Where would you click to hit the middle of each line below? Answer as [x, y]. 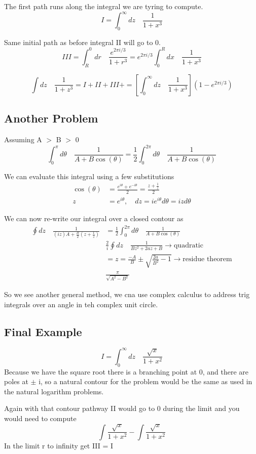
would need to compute [40, 418]
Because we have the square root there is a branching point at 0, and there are [126, 371]
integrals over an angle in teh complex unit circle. [81, 304]
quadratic [188, 245]
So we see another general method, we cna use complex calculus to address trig [127, 294]
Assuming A [23, 139]
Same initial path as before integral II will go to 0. [82, 42]
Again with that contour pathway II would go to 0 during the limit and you [122, 408]
